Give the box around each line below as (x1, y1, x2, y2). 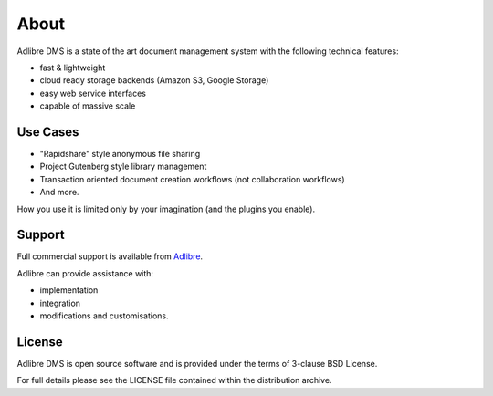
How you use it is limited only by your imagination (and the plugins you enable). (16, 203, 315, 214)
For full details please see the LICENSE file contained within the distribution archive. (16, 375, 332, 386)
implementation (39, 285, 99, 296)
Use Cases (16, 124, 79, 140)
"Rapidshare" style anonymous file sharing (39, 149, 201, 160)
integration (39, 297, 81, 308)
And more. (39, 187, 79, 198)
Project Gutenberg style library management (39, 161, 207, 172)
